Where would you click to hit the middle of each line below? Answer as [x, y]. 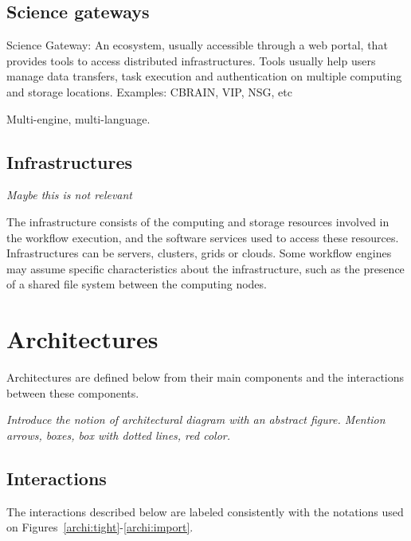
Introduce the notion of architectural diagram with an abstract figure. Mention [196, 419]
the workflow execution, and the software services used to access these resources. [203, 237]
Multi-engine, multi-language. [78, 118]
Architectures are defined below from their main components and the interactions [205, 377]
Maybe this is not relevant [70, 195]
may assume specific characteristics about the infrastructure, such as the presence [205, 268]
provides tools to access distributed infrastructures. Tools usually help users [191, 60]
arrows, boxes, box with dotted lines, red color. [119, 435]
